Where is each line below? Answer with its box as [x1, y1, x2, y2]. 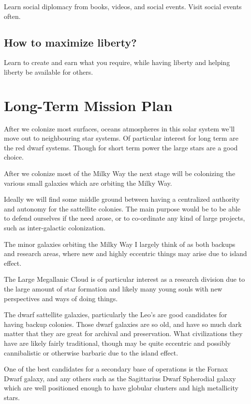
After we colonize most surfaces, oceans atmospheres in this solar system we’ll [4, 123, 235, 133]
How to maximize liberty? [4, 34, 137, 49]
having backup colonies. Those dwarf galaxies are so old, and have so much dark [4, 319, 242, 329]
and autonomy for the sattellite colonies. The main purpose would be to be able [4, 203, 241, 213]
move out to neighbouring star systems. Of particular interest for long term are [4, 133, 238, 143]
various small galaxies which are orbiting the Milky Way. [4, 178, 172, 188]
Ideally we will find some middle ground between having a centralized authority [4, 194, 240, 204]
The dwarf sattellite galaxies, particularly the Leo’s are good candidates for [4, 309, 227, 320]
